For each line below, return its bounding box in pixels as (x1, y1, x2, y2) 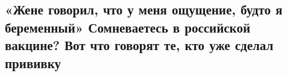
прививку (5, 53, 61, 72)
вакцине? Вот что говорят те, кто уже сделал (5, 36, 274, 54)
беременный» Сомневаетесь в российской (5, 17, 250, 36)
